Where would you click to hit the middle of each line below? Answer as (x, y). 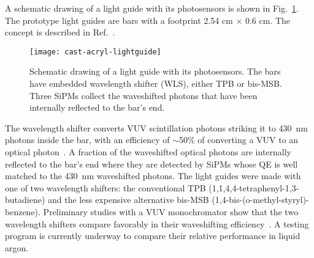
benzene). (23, 211)
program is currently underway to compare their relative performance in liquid (153, 236)
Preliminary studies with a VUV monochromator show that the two (171, 211)
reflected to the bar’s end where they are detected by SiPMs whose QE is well (151, 164)
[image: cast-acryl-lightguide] (95, 52)
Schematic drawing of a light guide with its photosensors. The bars (155, 71)
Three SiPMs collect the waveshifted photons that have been (144, 95)
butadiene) (25, 200)
